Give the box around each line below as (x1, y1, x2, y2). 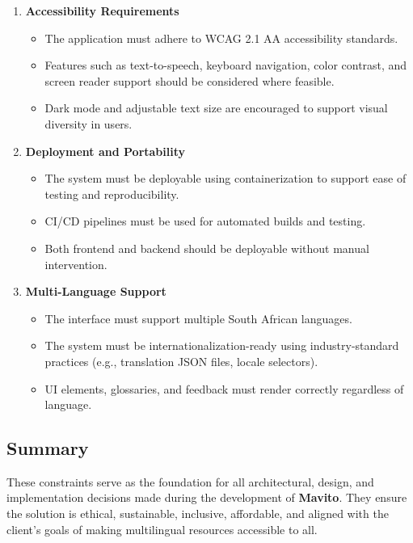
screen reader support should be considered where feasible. (44, 72, 335, 89)
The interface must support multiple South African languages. (44, 309, 352, 326)
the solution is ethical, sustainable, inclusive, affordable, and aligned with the (6, 505, 389, 522)
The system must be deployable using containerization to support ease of (44, 170, 407, 187)
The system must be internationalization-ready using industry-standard (44, 337, 399, 354)
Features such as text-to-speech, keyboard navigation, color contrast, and (44, 57, 407, 74)
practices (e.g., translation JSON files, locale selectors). (44, 352, 318, 369)
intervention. (44, 255, 107, 272)
